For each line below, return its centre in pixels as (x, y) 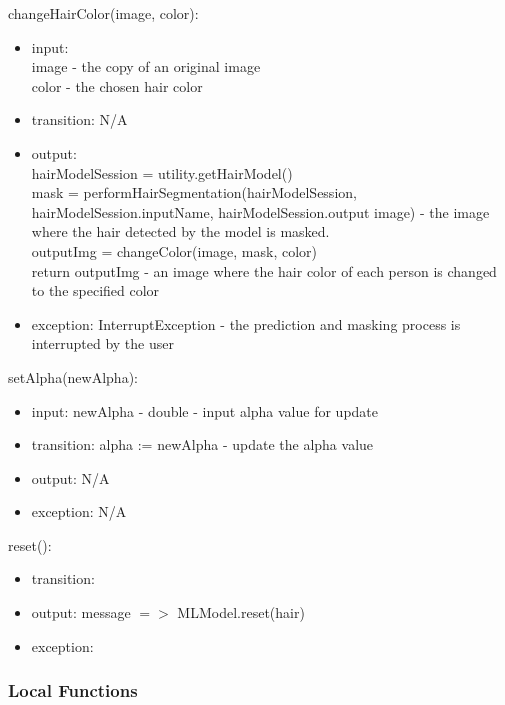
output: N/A (70, 477)
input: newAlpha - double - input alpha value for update (205, 410)
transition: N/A (79, 119)
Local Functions (73, 690)
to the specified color (95, 290)
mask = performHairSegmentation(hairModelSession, (194, 192)
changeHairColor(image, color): (103, 13)
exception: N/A (79, 511)
